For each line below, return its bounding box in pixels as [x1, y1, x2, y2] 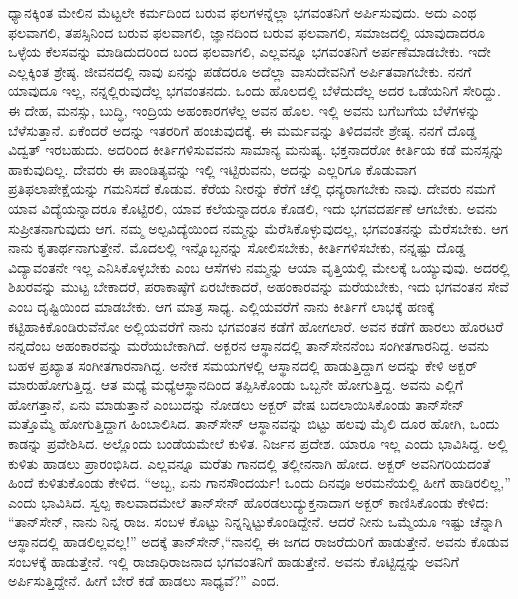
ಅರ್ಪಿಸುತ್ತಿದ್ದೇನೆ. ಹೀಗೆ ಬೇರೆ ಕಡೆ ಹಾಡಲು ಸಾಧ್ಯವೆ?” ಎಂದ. [8, 570, 280, 591]
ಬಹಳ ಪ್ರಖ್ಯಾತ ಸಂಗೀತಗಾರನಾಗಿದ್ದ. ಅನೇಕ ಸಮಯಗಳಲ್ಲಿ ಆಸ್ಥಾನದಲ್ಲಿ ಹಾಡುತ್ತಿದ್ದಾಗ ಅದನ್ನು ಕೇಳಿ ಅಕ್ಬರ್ [8, 354, 478, 375]
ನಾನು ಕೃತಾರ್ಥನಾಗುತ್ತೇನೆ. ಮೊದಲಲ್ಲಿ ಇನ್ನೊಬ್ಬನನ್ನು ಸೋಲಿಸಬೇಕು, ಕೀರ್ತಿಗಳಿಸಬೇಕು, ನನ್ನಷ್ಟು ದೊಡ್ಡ [8, 237, 466, 258]
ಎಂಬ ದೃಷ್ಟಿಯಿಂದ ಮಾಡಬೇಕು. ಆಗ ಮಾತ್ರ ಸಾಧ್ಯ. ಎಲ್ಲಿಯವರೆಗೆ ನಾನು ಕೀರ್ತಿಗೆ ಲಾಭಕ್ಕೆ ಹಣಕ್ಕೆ [8, 295, 435, 316]
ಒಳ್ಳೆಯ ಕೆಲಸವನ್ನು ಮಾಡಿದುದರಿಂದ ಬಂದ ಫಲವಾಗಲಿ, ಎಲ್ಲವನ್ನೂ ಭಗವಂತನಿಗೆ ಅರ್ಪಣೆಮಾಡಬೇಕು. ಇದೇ [8, 41, 491, 62]
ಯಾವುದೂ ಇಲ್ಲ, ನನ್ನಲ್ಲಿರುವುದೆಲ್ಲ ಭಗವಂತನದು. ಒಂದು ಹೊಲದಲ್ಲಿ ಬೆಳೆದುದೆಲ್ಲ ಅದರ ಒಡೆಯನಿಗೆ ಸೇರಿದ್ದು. [8, 80, 501, 101]
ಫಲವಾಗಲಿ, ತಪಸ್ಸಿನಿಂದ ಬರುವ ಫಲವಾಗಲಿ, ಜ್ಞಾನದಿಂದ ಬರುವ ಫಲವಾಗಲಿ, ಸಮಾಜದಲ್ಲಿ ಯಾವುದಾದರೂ [8, 21, 486, 42]
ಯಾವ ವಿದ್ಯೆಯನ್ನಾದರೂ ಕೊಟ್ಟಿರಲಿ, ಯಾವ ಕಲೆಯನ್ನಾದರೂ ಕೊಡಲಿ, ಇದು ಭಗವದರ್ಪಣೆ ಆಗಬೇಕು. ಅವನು [8, 197, 498, 218]
